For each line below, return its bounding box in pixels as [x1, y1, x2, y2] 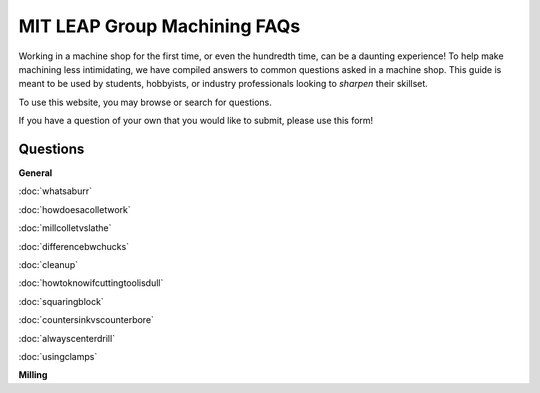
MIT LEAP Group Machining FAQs [18, 15, 301, 37]
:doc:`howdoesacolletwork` [18, 203, 131, 215]
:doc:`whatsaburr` [18, 185, 92, 197]
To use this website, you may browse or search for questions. [18, 96, 272, 108]
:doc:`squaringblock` [18, 295, 104, 307]
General [18, 167, 53, 179]
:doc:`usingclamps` [18, 350, 98, 362]
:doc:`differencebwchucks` [18, 240, 130, 252]
